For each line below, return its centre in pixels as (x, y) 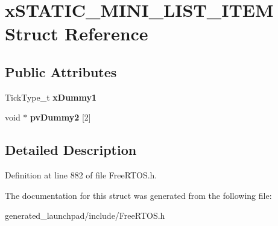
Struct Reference (77, 33)
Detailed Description (71, 150)
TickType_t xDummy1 (51, 97)
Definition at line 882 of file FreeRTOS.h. (81, 175)
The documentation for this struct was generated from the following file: (138, 195)
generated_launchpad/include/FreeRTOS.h (85, 215)
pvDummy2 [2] (61, 117)
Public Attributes (61, 71)
